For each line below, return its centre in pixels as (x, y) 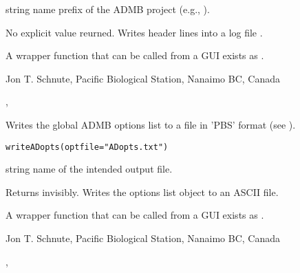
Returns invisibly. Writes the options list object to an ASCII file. (142, 192)
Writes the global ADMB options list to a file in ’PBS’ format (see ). (151, 124)
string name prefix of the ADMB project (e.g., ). (108, 9)
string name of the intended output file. (89, 169)
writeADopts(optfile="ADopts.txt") (87, 147)
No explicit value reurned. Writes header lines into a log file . (134, 32)
